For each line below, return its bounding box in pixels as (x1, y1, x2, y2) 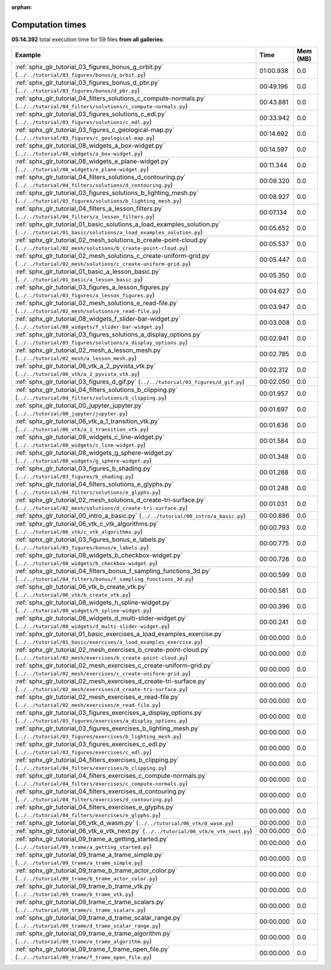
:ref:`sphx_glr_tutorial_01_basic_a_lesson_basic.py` (15, 267, 161, 276)
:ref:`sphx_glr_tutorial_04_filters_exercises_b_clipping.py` (15, 756, 179, 764)
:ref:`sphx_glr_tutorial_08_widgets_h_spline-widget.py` (15, 598, 172, 607)
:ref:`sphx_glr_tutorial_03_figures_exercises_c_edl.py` (15, 740, 169, 749)
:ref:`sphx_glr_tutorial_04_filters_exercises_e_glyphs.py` (15, 803, 175, 812)
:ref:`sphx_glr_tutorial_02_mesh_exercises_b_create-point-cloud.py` (15, 646, 210, 654)
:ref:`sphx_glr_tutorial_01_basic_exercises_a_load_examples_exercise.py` (15, 630, 224, 638)
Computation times (11, 19, 86, 30)
